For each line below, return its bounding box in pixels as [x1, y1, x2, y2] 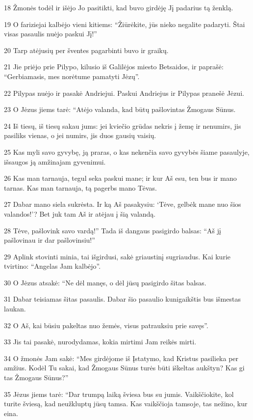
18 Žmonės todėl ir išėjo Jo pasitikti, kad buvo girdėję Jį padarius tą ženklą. [4, 2, 233, 12]
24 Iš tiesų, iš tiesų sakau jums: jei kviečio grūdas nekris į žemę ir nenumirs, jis [4, 120, 241, 131]
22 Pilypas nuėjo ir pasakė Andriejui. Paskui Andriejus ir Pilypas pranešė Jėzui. [4, 87, 244, 98]
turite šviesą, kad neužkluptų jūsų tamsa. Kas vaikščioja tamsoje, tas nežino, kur [4, 398, 248, 409]
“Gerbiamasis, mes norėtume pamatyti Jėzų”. [4, 71, 140, 81]
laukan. [4, 304, 26, 314]
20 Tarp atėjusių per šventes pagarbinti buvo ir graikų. [4, 45, 169, 55]
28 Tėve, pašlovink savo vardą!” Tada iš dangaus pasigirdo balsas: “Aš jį [4, 225, 221, 235]
